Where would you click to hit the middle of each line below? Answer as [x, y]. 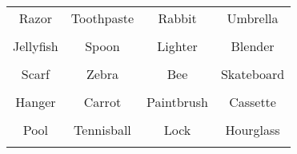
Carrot [102, 102]
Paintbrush [177, 102]
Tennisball [102, 130]
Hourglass [253, 130]
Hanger [36, 102]
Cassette [253, 102]
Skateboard [253, 74]
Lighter [177, 46]
